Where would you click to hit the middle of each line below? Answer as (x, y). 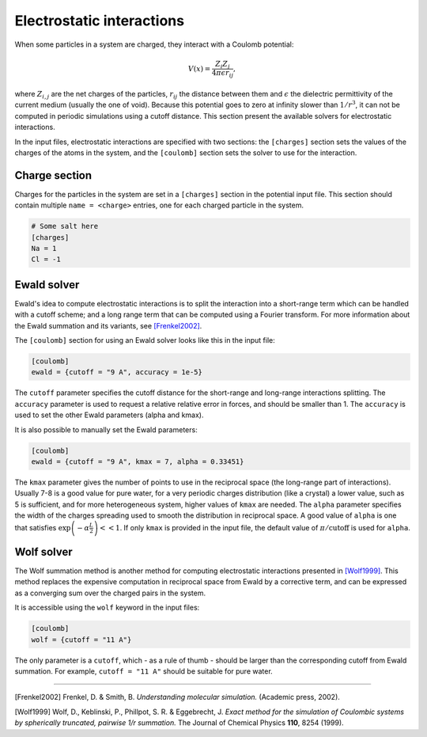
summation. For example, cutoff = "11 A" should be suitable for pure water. (144, 671)
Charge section (53, 175)
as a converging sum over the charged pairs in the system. (110, 593)
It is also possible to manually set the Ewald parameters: (106, 429)
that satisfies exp (43, 527)
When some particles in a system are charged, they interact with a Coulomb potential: (154, 44)
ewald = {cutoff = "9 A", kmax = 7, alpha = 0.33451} (138, 462)
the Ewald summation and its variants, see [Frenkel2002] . (108, 325)
